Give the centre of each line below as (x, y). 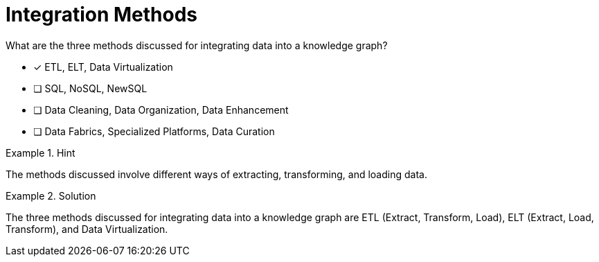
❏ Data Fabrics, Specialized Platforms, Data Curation (154, 131)
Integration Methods (102, 15)
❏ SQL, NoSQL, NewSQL (90, 88)
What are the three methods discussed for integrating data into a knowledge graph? (197, 45)
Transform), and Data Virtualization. (87, 229)
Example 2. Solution (51, 195)
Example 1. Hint (41, 152)
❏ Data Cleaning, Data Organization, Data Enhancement (161, 110)
